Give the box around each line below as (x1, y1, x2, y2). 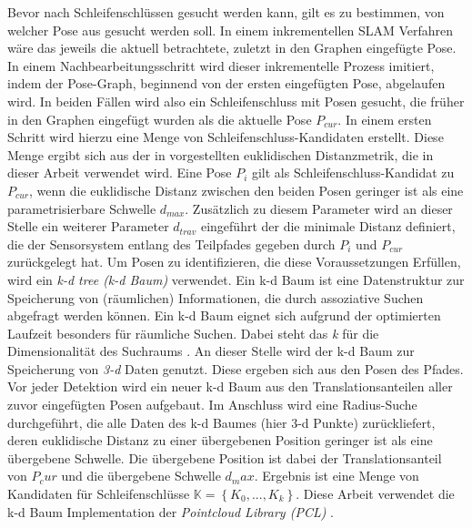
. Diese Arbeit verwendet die (296, 484, 455, 503)
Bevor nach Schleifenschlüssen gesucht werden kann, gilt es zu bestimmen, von (7, 3, 445, 21)
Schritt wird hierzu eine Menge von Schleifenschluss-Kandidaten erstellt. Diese (7, 127, 444, 147)
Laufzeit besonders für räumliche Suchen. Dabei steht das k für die (7, 323, 379, 342)
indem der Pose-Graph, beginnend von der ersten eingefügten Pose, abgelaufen (7, 74, 446, 93)
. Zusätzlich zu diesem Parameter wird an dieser (185, 198, 453, 218)
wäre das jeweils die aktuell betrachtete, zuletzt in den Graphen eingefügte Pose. (7, 38, 457, 57)
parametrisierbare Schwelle (7, 198, 156, 218)
